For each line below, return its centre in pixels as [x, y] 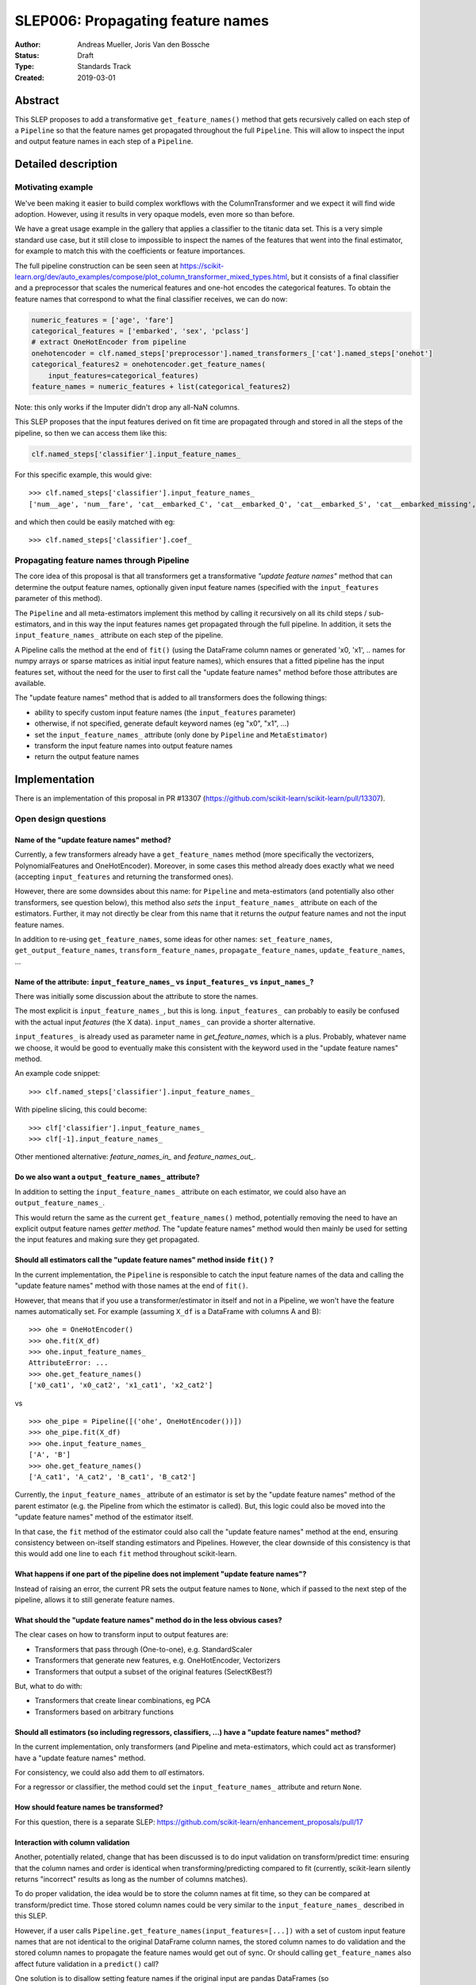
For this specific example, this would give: [83, 474]
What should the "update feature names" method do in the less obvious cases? [148, 1621]
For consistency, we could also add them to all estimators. [110, 1772]
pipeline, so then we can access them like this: [91, 433]
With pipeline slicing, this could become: [81, 1110]
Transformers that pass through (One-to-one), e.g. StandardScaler [144, 1649]
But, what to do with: [48, 1686]
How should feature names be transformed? [89, 1807]
